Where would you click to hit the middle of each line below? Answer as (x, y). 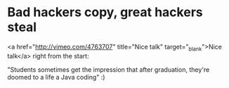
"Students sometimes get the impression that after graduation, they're (109, 69)
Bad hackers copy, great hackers (105, 12)
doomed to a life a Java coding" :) (56, 77)
